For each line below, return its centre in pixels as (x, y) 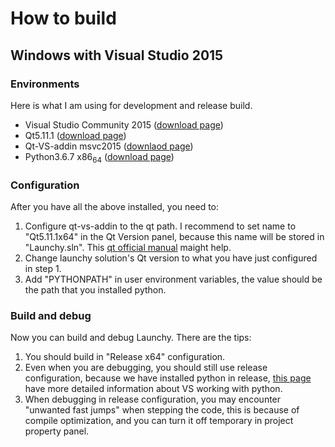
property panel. (57, 431)
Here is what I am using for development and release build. (131, 105)
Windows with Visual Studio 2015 (117, 55)
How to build (63, 18)
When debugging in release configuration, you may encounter (153, 399)
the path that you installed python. (95, 289)
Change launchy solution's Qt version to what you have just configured (171, 258)
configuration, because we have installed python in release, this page (168, 378)
